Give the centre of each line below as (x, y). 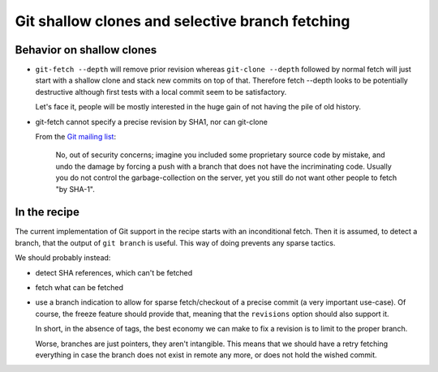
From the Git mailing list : (76, 137)
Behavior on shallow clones (86, 50)
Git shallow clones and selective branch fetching (182, 21)
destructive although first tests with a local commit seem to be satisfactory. (161, 92)
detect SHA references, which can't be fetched (114, 272)
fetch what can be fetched (79, 288)
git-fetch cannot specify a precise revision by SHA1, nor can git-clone (151, 122)
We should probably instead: (63, 258)
